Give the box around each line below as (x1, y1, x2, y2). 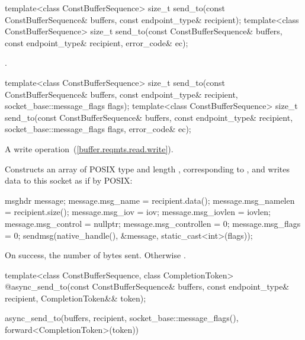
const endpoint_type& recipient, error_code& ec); (5, 36, 188, 49)
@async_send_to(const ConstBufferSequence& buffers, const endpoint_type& (5, 280, 290, 293)
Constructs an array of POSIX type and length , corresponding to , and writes (5, 162, 290, 175)
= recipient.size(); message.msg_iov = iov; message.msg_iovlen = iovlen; (5, 206, 271, 218)
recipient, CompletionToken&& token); (5, 291, 146, 304)
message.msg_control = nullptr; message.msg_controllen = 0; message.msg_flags (5, 217, 301, 229)
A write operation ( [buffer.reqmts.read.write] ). (5, 142, 174, 155)
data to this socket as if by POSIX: (5, 174, 133, 187)
